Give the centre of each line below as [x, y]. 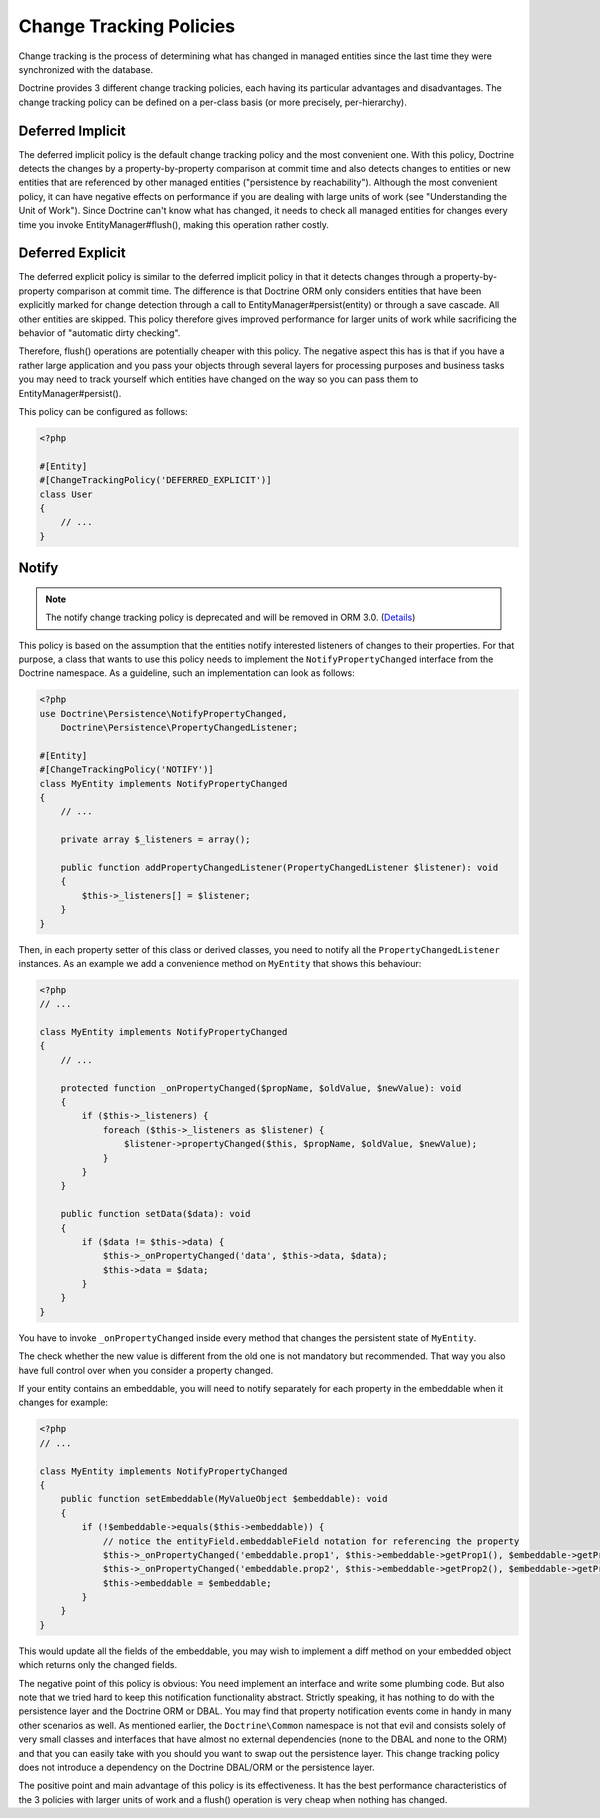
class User [66, 494]
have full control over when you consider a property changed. [146, 1370]
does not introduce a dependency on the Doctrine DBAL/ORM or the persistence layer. [196, 1767]
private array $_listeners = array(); [155, 839]
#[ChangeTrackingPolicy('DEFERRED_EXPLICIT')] [155, 480]
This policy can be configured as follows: [103, 411]
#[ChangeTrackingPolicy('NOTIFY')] [126, 769]
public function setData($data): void [155, 1214]
